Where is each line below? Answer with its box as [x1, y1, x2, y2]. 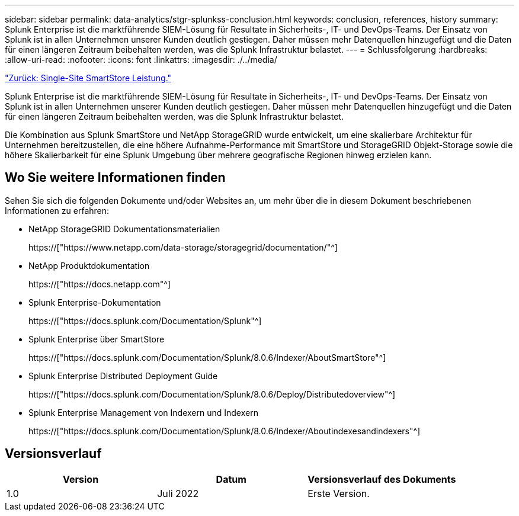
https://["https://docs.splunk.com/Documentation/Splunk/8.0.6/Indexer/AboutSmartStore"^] [28, 352, 386, 363]
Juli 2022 [157, 487, 199, 499]
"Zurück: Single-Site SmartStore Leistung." [5, 73, 172, 83]
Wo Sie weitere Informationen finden [5, 170, 226, 185]
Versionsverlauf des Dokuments [307, 473, 456, 485]
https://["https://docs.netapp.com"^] [28, 278, 171, 289]
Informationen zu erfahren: [5, 205, 110, 216]
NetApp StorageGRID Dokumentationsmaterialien [28, 223, 220, 234]
